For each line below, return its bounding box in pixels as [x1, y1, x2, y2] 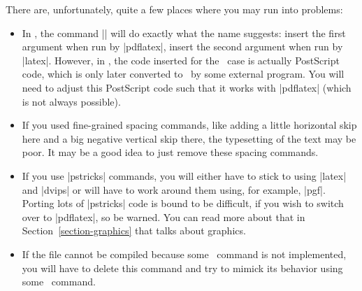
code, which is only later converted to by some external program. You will [22, 66, 345, 81]
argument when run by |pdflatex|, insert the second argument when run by [22, 39, 343, 54]
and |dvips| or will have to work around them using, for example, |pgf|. [22, 182, 326, 197]
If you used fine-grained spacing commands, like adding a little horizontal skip [22, 118, 357, 132]
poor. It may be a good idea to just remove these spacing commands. [22, 145, 319, 159]
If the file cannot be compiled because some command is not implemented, [22, 246, 347, 261]
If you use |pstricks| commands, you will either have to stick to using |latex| [22, 168, 347, 183]
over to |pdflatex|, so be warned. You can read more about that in [22, 209, 305, 224]
